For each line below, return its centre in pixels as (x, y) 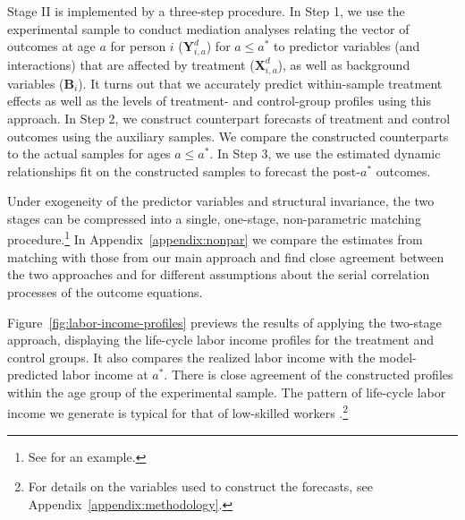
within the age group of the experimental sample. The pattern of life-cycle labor (227, 392)
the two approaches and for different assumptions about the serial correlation (219, 274)
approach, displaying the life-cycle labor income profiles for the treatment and (221, 340)
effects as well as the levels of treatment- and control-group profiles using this (219, 101)
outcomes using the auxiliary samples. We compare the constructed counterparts (228, 136)
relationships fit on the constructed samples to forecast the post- (184, 170)
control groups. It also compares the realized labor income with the (191, 357)
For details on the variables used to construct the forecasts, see (200, 486)
